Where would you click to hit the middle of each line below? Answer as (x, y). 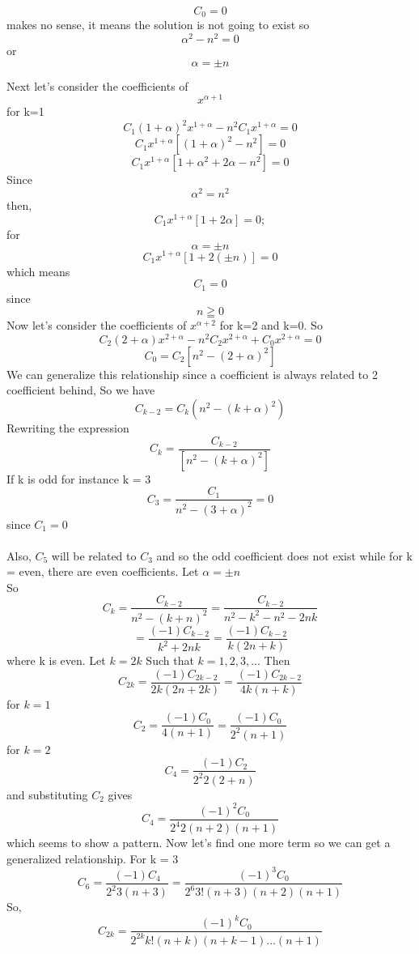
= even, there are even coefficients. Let (103, 571)
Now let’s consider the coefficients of (97, 325)
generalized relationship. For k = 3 (93, 858)
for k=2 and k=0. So (271, 325)
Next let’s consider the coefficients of (97, 85)
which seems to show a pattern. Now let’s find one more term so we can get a (199, 843)
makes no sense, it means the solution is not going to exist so (158, 25)
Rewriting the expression (68, 428)
